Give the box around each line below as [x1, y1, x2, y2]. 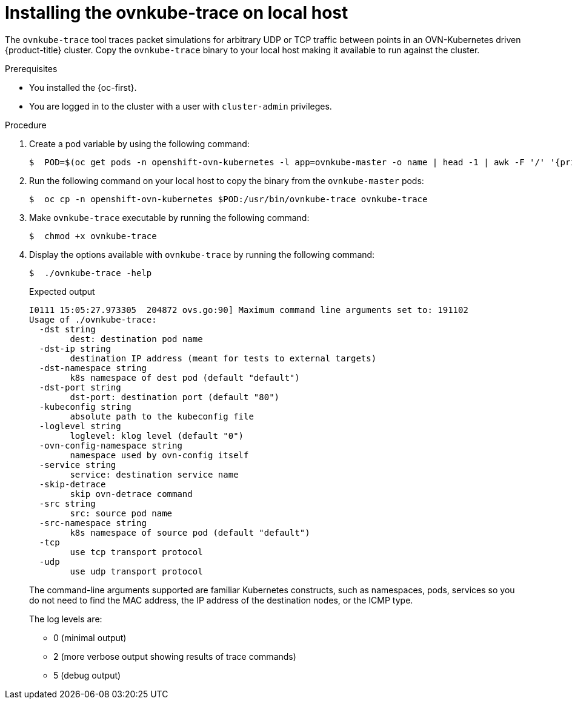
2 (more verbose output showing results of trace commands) [53, 651, 296, 662]
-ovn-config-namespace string [39, 440, 182, 450]
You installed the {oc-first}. [29, 82, 137, 93]
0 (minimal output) [53, 632, 127, 643]
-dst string [39, 324, 96, 334]
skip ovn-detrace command [70, 489, 193, 499]
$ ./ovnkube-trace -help [29, 268, 152, 278]
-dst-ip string [39, 343, 111, 354]
